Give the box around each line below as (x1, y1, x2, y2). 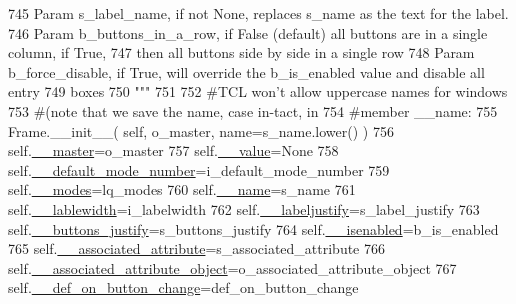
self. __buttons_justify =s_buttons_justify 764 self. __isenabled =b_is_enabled (8, 218, 499, 239)
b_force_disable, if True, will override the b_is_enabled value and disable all (8, 61, 485, 82)
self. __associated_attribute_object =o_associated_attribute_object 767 (8, 257, 457, 278)
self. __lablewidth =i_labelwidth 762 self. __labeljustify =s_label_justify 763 (8, 198, 480, 219)
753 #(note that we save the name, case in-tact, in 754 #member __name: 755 (8, 100, 498, 121)
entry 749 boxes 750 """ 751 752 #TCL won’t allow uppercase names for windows (8, 81, 508, 102)
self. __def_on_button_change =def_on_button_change (8, 277, 359, 298)
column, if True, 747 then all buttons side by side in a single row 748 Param (8, 42, 475, 63)
